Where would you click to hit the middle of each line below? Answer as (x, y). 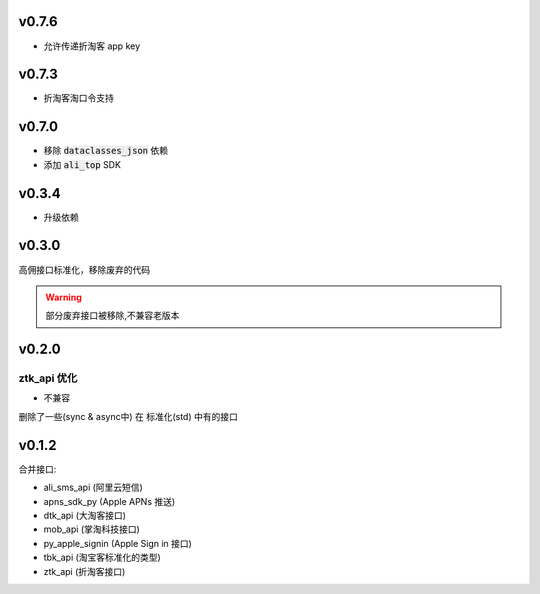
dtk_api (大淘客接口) (85, 515)
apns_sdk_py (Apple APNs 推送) (109, 501)
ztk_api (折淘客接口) (84, 571)
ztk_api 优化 (48, 378)
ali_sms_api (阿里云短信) (93, 487)
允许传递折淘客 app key (92, 46)
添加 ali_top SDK (82, 164)
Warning (63, 297)
